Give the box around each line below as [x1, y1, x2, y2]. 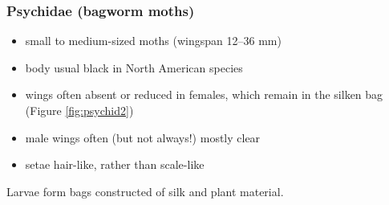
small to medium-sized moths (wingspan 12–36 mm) [25, 32, 282, 49]
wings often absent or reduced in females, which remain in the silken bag [25, 86, 383, 103]
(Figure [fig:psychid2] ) [25, 102, 134, 118]
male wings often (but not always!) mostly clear [25, 129, 261, 146]
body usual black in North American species [25, 59, 243, 76]
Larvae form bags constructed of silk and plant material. [6, 182, 284, 199]
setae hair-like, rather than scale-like [25, 156, 205, 173]
